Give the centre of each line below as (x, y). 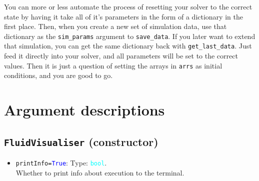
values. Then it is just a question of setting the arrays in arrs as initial (113, 65)
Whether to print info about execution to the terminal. (100, 172)
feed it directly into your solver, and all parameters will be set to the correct (121, 56)
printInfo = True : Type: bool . (61, 163)
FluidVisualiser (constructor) (81, 141)
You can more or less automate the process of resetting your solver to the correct (128, 6)
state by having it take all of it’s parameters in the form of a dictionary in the (123, 16)
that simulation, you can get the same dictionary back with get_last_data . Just (128, 46)
